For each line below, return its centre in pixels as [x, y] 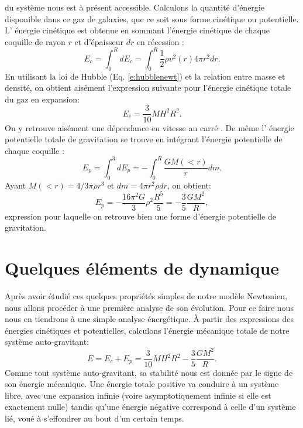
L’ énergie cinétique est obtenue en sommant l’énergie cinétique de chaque [137, 30]
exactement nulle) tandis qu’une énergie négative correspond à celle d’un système [150, 407]
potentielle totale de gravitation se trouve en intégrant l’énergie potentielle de [144, 139]
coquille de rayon [35, 41]
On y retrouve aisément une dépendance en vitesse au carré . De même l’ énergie [149, 127]
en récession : [160, 41]
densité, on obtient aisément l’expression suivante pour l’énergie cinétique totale [148, 88]
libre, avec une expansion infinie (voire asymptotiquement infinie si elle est [138, 395]
